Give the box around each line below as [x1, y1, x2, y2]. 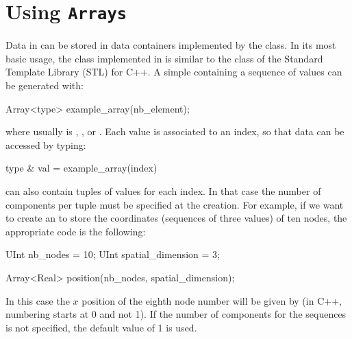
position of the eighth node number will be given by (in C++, [81, 293, 342, 307]
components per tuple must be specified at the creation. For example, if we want [5, 197, 344, 211]
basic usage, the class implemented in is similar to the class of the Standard [5, 51, 323, 65]
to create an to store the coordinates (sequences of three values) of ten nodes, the [5, 211, 347, 225]
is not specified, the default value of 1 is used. [5, 320, 197, 334]
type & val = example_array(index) [5, 161, 158, 175]
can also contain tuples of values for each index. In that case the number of [5, 184, 321, 198]
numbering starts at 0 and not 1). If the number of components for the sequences [5, 307, 347, 321]
